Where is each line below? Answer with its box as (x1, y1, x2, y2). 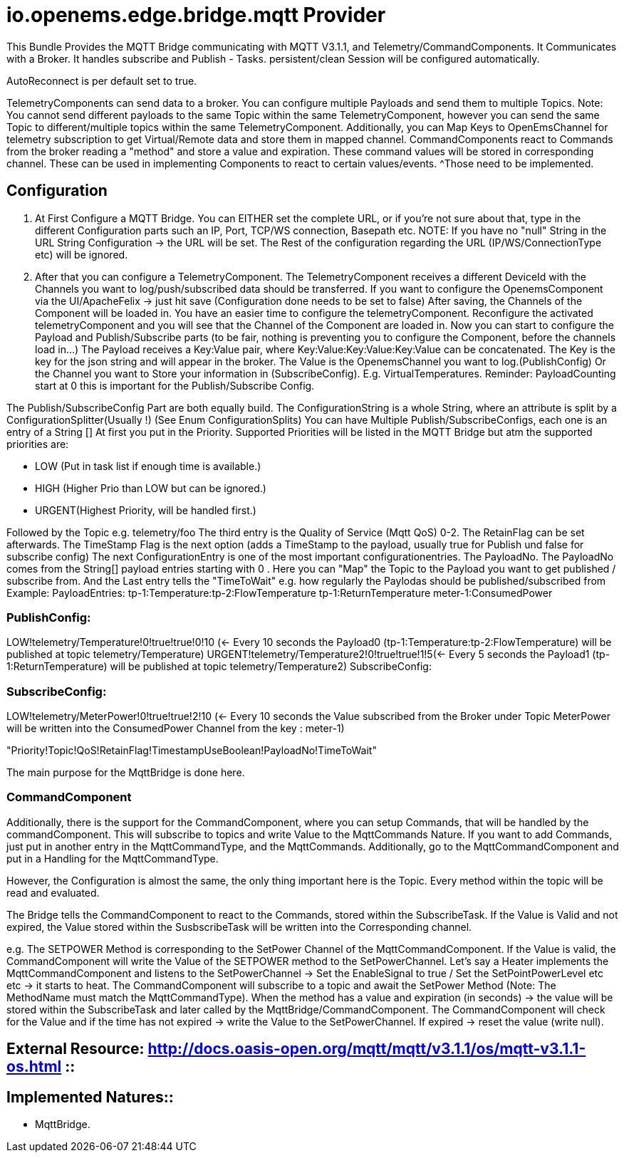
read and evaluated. (6, 886, 100, 899)
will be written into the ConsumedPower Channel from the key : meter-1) (6, 722, 345, 735)
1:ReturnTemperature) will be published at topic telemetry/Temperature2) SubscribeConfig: (6, 660, 432, 673)
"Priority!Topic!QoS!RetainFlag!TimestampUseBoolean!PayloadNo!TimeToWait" (6, 744, 377, 757)
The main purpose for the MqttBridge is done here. (6, 766, 245, 779)
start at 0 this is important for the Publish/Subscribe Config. (35, 379, 315, 392)
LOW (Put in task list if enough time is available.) (35, 459, 261, 472)
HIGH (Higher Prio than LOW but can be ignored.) (35, 481, 266, 494)
